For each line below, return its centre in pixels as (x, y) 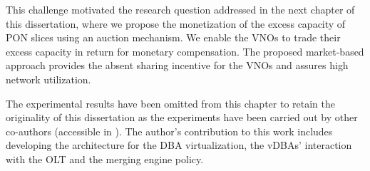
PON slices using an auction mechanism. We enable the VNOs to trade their (173, 37)
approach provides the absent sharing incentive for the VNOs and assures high (177, 65)
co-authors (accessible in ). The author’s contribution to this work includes (169, 131)
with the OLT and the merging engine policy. (105, 159)
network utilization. (48, 79)
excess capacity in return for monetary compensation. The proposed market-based (185, 51)
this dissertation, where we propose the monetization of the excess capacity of (176, 23)
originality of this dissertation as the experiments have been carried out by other (182, 117)
